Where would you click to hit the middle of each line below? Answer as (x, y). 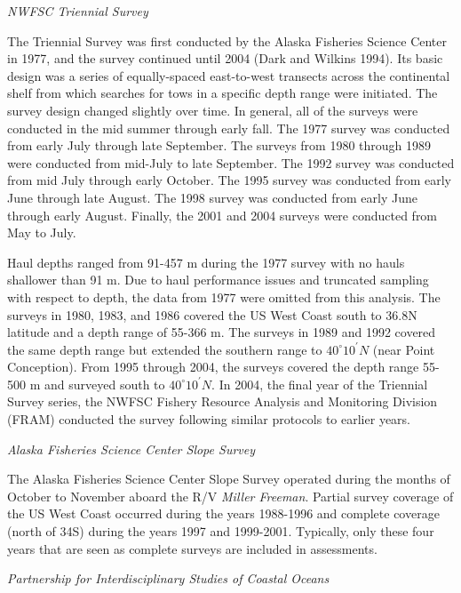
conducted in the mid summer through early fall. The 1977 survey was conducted (229, 128)
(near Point (404, 349)
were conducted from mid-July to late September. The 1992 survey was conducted (231, 162)
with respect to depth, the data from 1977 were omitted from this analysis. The (224, 296)
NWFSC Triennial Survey (78, 11)
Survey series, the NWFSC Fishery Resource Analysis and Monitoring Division (223, 401)
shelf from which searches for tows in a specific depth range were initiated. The (223, 93)
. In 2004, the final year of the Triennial (320, 384)
